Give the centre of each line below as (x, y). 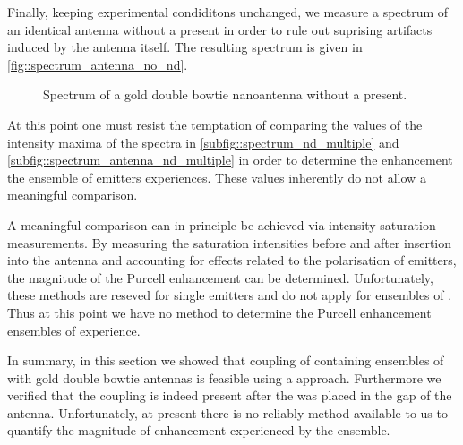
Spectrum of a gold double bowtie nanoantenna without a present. (225, 94)
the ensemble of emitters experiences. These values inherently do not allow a (217, 177)
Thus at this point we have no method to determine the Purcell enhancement (219, 312)
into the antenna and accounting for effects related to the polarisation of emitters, (232, 260)
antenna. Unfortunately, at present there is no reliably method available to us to (227, 412)
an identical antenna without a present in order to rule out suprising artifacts (220, 29)
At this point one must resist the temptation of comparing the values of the (215, 124)
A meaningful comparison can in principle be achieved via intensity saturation (222, 224)
